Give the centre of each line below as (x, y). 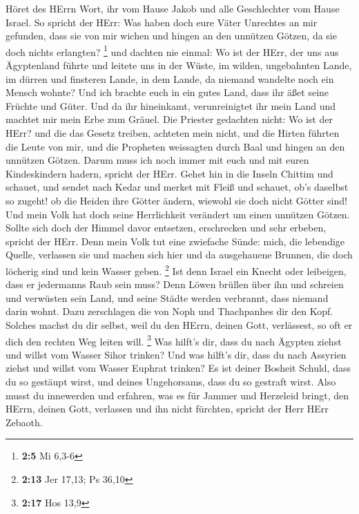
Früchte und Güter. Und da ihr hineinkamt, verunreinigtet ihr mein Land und (171, 105)
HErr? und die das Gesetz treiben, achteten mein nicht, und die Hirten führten (173, 133)
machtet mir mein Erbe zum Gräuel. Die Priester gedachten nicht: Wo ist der (169, 119)
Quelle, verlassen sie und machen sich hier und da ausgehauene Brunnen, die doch (179, 255)
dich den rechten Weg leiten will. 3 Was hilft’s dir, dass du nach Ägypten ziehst (174, 340)
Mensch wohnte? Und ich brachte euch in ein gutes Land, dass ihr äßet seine (167, 92)
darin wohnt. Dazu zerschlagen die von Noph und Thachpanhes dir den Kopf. (169, 311)
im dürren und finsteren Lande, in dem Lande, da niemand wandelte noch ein (170, 78)
